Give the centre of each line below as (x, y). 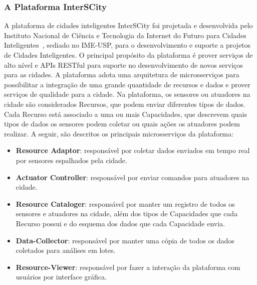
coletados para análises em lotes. (66, 250)
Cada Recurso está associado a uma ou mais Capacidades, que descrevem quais (125, 114)
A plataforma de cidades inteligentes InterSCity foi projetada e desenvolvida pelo (128, 25)
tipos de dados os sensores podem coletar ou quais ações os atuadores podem (122, 124)
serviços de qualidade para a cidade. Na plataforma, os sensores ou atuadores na (127, 94)
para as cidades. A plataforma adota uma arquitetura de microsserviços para (122, 75)
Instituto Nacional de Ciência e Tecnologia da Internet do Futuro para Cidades (125, 35)
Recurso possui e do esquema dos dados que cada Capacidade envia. (120, 223)
